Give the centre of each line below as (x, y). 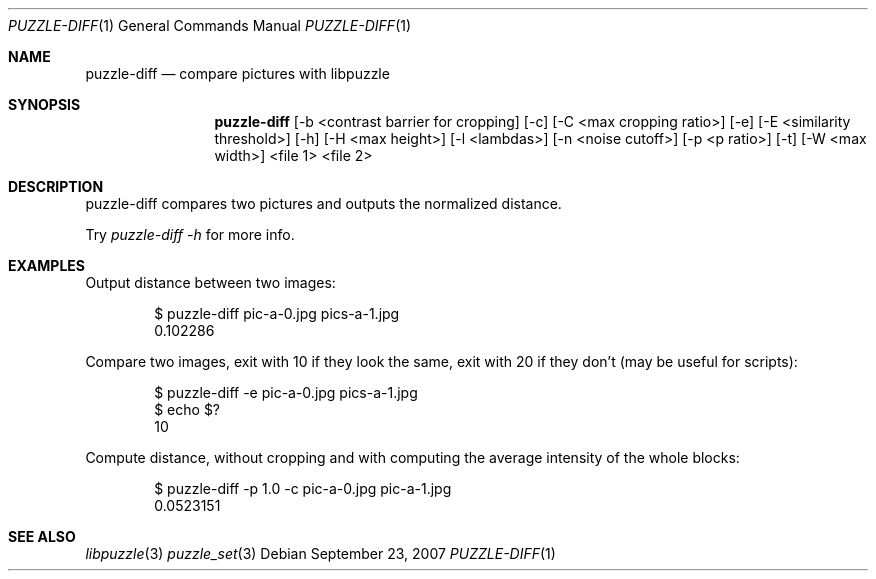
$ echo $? (187, 409)
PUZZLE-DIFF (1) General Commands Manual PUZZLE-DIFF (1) (210, 25)
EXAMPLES (46, 265)
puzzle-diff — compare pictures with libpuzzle (237, 73)
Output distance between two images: (210, 282)
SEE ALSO (42, 536)
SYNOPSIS (44, 104)
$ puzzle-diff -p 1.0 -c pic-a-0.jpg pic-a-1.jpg (303, 488)
